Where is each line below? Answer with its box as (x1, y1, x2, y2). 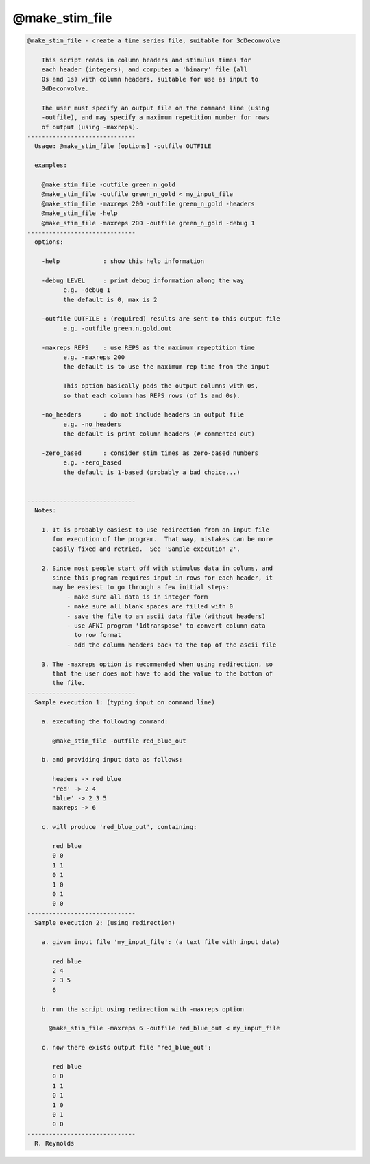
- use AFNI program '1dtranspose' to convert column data (66, 621, 266, 630)
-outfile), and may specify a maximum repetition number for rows (41, 114, 270, 121)
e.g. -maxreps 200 (62, 354, 125, 361)
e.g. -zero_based (62, 459, 121, 467)
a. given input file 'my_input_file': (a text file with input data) (41, 938, 280, 945)
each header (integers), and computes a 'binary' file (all (41, 66, 248, 73)
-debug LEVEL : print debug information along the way (41, 276, 245, 284)
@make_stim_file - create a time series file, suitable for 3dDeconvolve (27, 37, 280, 45)
